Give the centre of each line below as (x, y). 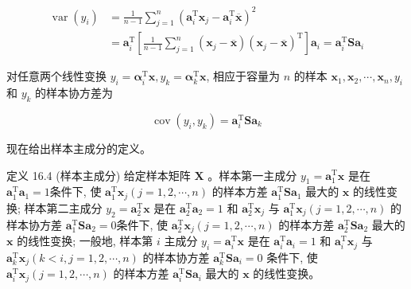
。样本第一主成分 (252, 175)
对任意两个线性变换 (56, 76)
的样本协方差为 (74, 93)
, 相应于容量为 (243, 76)
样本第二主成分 (63, 207)
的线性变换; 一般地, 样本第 (85, 241)
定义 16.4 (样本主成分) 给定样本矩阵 (99, 175)
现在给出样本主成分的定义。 (79, 148)
